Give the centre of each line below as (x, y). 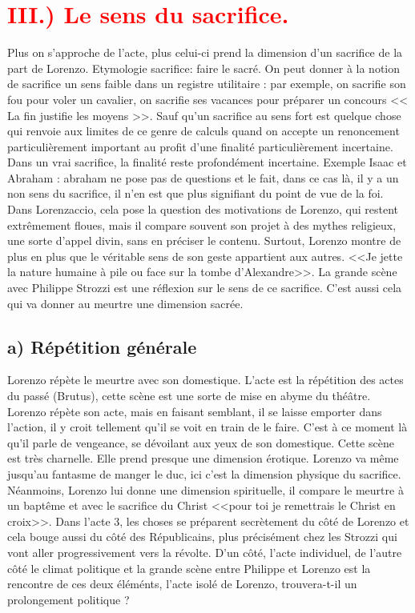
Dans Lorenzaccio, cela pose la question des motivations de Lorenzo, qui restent (203, 209)
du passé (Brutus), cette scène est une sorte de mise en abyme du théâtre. (189, 396)
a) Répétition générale (102, 346)
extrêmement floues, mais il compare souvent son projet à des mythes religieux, (202, 224)
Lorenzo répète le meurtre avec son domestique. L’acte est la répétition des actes (205, 380)
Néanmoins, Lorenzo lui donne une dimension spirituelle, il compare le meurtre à (205, 489)
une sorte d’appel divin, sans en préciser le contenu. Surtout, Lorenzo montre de (204, 240)
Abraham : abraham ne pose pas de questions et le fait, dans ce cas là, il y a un (203, 177)
